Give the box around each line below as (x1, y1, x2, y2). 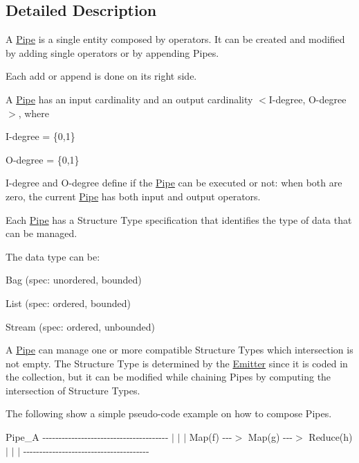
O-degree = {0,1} (6, 152, 80, 166)
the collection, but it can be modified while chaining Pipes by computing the (6, 369, 331, 384)
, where (18, 105, 50, 120)
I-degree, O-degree (268, 91, 347, 106)
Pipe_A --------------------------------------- (6, 430, 169, 444)
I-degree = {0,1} (6, 129, 75, 143)
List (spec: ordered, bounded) (6, 295, 131, 310)
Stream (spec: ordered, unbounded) (6, 319, 156, 333)
